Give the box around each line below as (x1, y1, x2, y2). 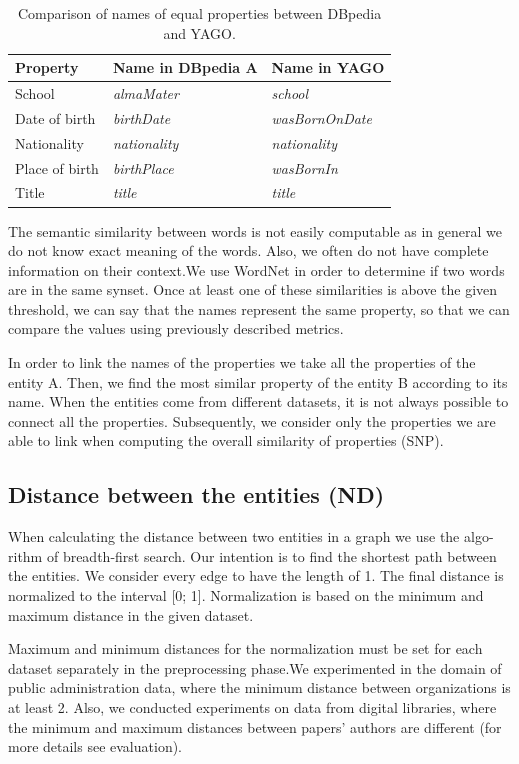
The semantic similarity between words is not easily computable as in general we (8, 220, 503, 241)
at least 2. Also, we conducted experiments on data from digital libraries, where (8, 696, 497, 717)
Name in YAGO (271, 57, 385, 78)
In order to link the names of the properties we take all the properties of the (8, 352, 476, 373)
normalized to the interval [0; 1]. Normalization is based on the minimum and (8, 585, 484, 606)
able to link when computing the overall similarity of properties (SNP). (8, 430, 444, 451)
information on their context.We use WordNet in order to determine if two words (8, 259, 505, 280)
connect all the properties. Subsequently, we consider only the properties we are (8, 410, 496, 431)
